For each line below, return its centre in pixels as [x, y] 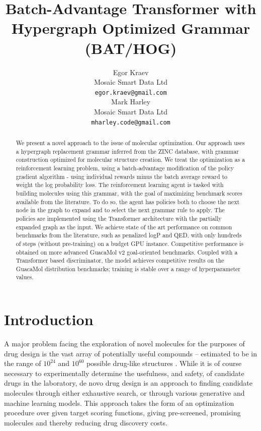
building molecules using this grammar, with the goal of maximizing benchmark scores [129, 193]
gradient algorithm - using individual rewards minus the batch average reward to [122, 176]
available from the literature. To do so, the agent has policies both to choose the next [128, 201]
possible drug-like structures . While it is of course [164, 363]
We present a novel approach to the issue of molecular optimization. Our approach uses [130, 142]
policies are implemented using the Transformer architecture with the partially [119, 218]
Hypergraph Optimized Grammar [131, 28]
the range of [23, 363]
